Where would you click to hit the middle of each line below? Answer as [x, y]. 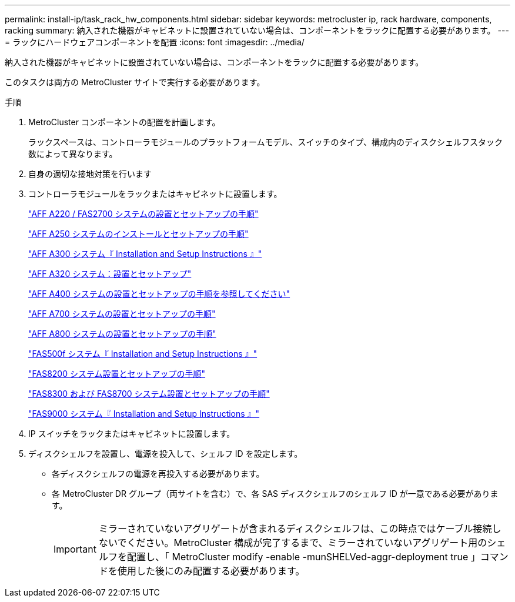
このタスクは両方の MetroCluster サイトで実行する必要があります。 [135, 82]
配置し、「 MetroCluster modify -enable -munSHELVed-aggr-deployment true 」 [303, 557]
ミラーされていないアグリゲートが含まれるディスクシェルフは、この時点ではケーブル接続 [295, 529]
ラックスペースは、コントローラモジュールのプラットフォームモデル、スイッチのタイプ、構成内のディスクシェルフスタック [266, 142]
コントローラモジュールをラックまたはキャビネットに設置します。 [155, 194]
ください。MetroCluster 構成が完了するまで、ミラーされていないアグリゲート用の [307, 543]
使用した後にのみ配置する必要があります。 [211, 571]
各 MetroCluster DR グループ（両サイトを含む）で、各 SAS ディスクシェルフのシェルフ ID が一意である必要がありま [275, 494]
